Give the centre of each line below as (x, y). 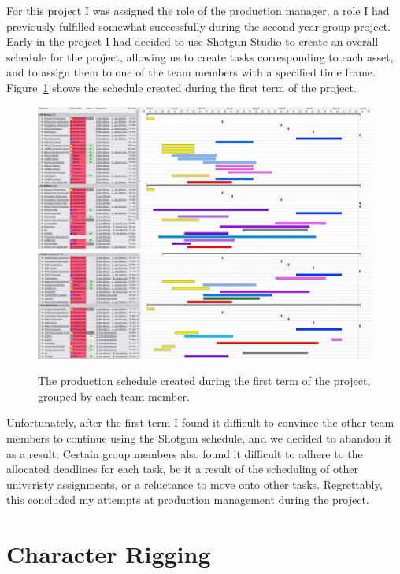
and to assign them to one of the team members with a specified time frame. (191, 72)
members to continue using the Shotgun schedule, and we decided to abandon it (199, 438)
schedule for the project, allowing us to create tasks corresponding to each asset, (200, 56)
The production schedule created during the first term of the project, (204, 381)
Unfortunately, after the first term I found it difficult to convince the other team (200, 422)
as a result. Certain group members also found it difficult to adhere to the (185, 453)
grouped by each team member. (114, 396)
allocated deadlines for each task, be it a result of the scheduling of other (182, 469)
